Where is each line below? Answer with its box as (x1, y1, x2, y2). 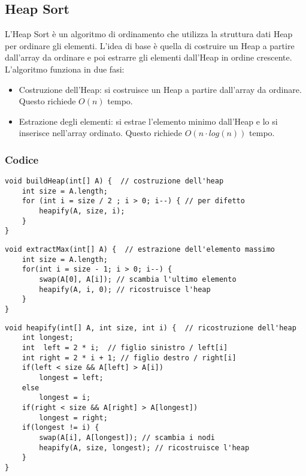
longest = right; (39, 413, 108, 422)
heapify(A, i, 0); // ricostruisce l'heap (39, 285, 211, 294)
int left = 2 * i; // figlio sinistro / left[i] (22, 344, 228, 353)
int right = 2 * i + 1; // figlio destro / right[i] (22, 353, 237, 362)
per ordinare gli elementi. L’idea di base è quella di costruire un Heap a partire (5, 39, 295, 52)
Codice (5, 152, 39, 167)
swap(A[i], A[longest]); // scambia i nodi (39, 433, 215, 442)
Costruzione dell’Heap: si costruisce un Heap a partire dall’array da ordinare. (19, 83, 302, 95)
